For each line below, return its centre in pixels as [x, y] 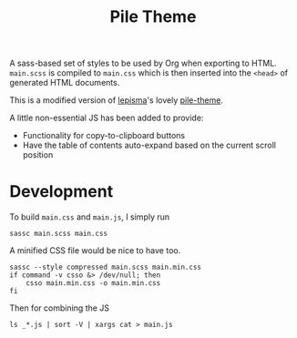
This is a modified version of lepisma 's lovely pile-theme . [116, 100]
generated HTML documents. [65, 83]
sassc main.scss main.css [58, 234]
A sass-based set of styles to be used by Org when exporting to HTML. [143, 63]
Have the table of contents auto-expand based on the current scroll [149, 145]
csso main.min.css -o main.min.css [93, 283]
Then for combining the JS [60, 308]
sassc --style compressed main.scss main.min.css [106, 267]
